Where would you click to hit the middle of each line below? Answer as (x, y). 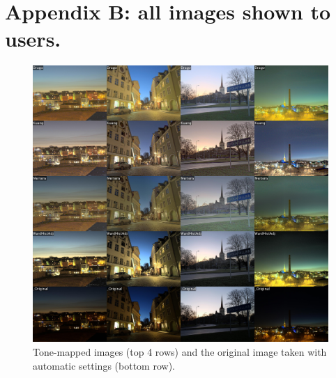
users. (33, 39)
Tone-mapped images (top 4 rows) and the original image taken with (180, 351)
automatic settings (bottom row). (104, 365)
